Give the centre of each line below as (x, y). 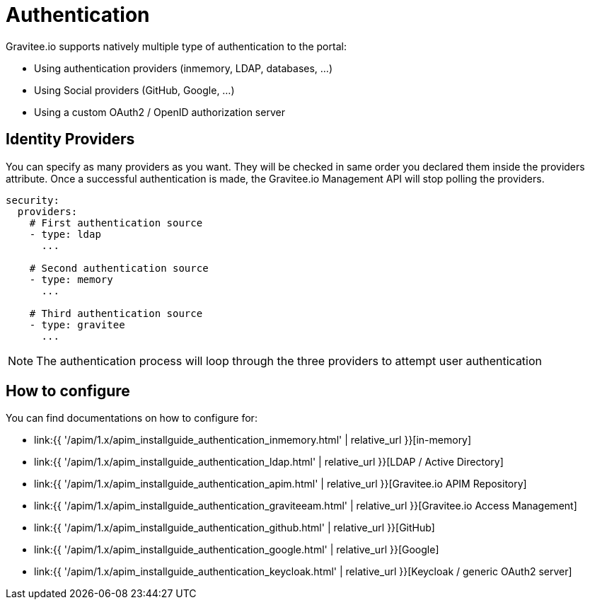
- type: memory (71, 279)
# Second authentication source (119, 268)
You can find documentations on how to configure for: (132, 418)
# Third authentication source (116, 313)
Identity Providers (70, 139)
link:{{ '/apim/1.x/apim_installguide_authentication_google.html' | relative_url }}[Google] (237, 550)
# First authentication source (116, 223)
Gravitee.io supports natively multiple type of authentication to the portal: (176, 46)
